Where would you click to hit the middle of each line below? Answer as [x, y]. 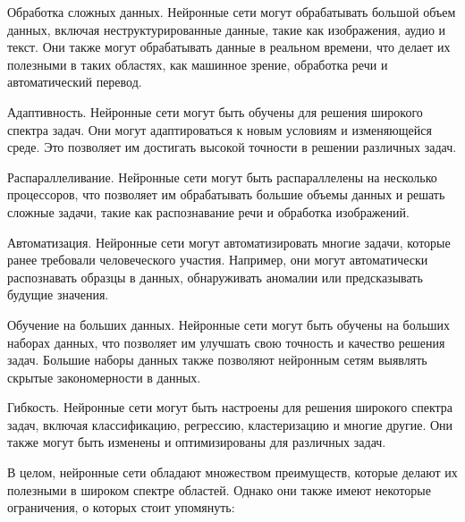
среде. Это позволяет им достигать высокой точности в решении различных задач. [232, 147]
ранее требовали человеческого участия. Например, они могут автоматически [218, 260]
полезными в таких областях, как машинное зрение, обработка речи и [198, 64]
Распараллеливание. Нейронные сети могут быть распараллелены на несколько [222, 177]
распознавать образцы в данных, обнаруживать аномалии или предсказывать [215, 277]
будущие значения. [58, 295]
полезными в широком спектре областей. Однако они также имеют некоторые [219, 489]
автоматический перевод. [75, 82]
